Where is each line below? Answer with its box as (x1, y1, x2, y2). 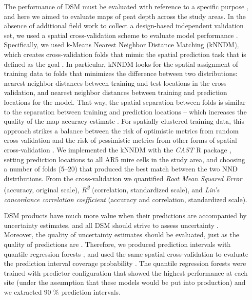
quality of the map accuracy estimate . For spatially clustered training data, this (4, 116, 245, 126)
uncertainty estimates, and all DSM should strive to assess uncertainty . (4, 220, 219, 230)
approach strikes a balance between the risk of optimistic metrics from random (4, 125, 239, 135)
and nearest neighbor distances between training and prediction (37, 87, 227, 97)
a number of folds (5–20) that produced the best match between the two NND (4, 164, 238, 174)
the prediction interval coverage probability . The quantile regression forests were (4, 258, 246, 268)
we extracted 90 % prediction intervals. (4, 286, 120, 297)
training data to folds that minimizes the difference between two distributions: (4, 68, 238, 78)
